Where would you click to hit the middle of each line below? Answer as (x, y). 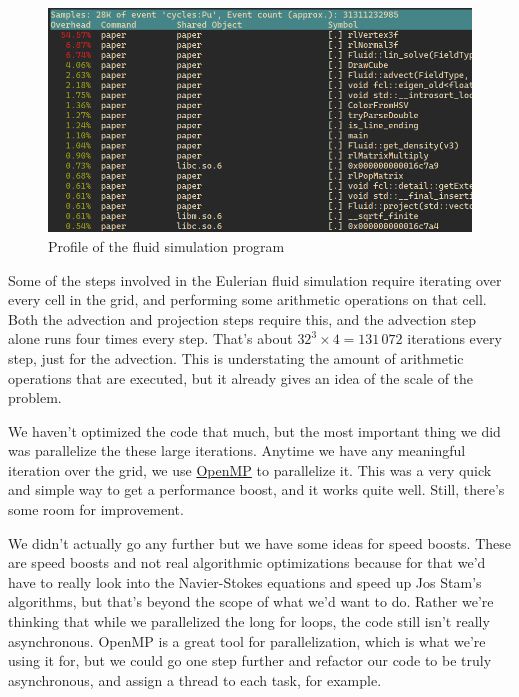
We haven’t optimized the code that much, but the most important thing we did (254, 430)
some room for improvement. (96, 509)
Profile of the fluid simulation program (166, 245)
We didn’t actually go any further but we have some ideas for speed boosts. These (260, 542)
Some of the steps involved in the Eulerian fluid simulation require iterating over (255, 279)
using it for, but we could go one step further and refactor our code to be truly (250, 660)
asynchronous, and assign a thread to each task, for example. (195, 679)
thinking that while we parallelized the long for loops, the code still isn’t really (249, 621)
